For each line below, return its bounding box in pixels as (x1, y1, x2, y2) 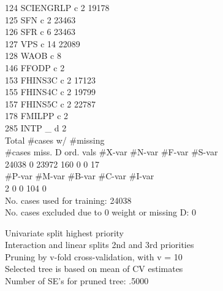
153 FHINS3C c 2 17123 (5, 73, 96, 86)
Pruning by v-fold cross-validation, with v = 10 (5, 250, 183, 263)
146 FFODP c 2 (5, 61, 65, 74)
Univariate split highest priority (5, 226, 124, 239)
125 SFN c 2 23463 (5, 13, 76, 26)
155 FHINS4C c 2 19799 (5, 85, 96, 98)
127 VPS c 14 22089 (5, 37, 80, 50)
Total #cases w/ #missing (5, 133, 105, 146)
